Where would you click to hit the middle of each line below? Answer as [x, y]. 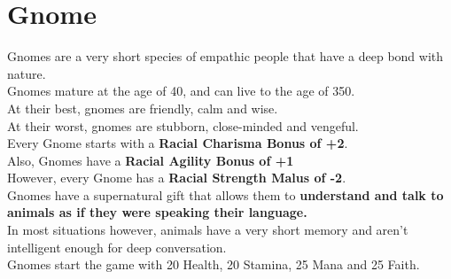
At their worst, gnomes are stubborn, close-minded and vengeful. [183, 125]
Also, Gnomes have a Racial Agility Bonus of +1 [151, 160]
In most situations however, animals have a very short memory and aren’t [208, 230]
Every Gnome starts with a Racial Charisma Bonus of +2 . [178, 143]
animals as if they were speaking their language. [157, 212]
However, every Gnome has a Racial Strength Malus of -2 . [177, 178]
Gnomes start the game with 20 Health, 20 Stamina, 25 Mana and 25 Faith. [214, 264]
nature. [27, 73]
